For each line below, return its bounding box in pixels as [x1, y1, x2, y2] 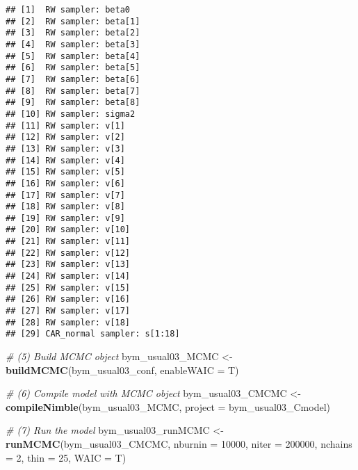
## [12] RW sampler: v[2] [6, 132, 125, 143]
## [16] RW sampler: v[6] [6, 178, 125, 188]
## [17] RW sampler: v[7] [6, 190, 125, 200]
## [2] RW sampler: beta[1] [6, 16, 140, 26]
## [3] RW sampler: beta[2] [6, 28, 140, 38]
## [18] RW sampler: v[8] [6, 202, 125, 212]
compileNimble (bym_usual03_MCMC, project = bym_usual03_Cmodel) [6, 399, 331, 414]
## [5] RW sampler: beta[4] [6, 51, 140, 61]
